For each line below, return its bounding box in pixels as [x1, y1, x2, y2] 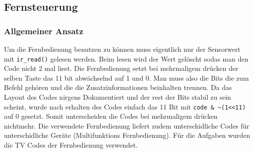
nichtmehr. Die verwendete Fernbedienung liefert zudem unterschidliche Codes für [4, 120, 250, 131]
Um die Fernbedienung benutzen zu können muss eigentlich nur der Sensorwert [4, 44, 241, 54]
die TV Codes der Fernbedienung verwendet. [4, 140, 138, 150]
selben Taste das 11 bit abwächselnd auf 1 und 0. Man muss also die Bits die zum [4, 72, 249, 83]
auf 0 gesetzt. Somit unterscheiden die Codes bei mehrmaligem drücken [4, 111, 218, 121]
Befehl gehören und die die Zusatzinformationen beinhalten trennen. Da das [4, 82, 232, 92]
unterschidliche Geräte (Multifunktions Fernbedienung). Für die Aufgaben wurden [4, 130, 251, 140]
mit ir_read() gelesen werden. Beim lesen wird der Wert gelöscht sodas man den [4, 53, 249, 64]
